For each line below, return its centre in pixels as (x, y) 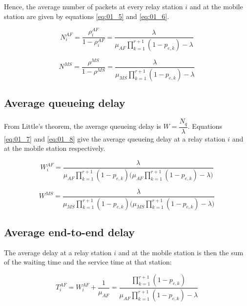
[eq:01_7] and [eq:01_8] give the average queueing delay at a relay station (115, 138)
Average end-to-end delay (69, 232)
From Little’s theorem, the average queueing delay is (82, 126)
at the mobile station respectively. (55, 148)
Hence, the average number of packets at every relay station (93, 6)
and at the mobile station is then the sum (181, 252)
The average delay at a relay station (58, 252)
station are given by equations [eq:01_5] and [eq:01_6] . (87, 16)
